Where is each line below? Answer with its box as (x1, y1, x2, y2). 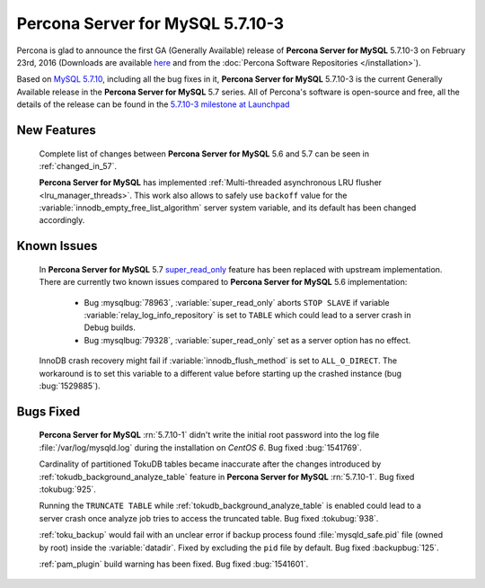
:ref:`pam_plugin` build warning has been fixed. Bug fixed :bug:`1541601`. (39, 558, 309, 569)
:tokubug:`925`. (39, 484, 96, 494)
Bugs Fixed (16, 404, 81, 419)
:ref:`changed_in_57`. (39, 160, 117, 171)
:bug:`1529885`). (39, 380, 101, 391)
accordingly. (39, 215, 85, 226)
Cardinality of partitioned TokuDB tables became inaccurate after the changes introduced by (39, 459, 382, 469)
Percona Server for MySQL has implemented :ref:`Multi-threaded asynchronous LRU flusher (39, 177, 382, 188)
